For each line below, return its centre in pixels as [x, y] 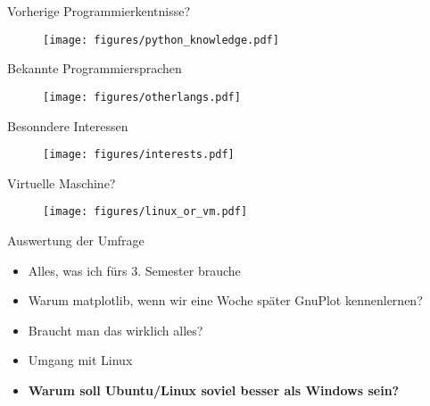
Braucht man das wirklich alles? [116, 330]
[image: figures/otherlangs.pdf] [142, 97]
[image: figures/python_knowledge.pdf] [161, 40]
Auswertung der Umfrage [76, 240]
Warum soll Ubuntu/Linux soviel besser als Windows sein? [214, 389]
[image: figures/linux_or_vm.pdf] [145, 212]
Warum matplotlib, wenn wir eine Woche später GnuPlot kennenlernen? [225, 300]
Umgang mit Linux [80, 360]
